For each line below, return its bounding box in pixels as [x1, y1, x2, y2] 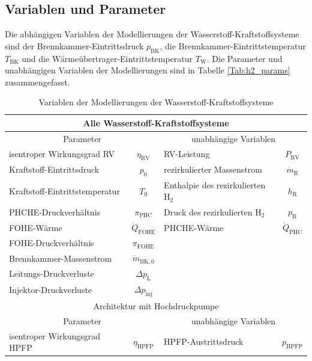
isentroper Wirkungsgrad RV [9, 147, 115, 160]
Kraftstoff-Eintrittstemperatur [9, 184, 120, 197]
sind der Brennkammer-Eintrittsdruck [5, 39, 144, 52]
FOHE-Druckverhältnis [9, 236, 94, 249]
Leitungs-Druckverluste [9, 267, 94, 280]
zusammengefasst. [5, 75, 70, 88]
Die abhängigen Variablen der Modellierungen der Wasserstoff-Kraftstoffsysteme [5, 28, 299, 40]
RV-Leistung [164, 147, 210, 160]
